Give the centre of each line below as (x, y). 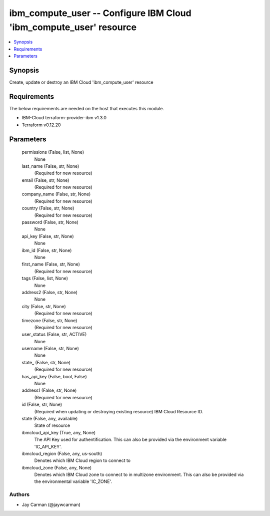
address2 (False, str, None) (49, 292)
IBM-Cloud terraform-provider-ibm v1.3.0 (64, 118)
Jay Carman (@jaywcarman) (51, 504)
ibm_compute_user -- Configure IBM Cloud (100, 13)
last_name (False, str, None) (50, 166)
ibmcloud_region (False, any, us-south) (62, 453)
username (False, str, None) (50, 349)
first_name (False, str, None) (51, 264)
